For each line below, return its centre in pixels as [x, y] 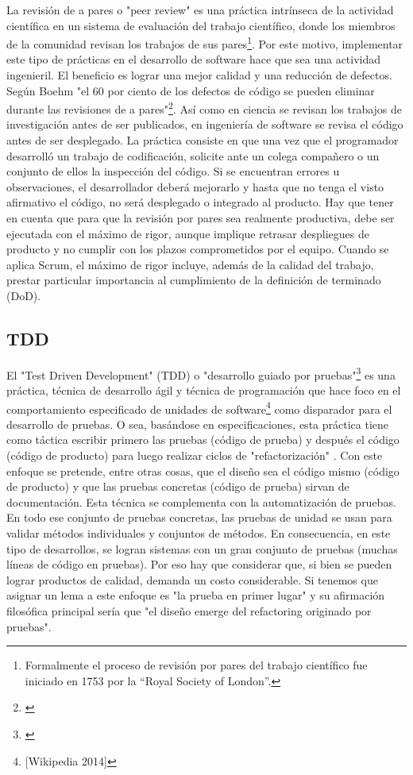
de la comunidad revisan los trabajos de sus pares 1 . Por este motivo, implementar [205, 42]
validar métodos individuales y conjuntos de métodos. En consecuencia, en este [199, 533]
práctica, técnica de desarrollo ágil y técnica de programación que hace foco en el [204, 390]
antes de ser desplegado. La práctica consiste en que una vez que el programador [203, 140]
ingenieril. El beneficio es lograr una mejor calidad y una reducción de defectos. [199, 75]
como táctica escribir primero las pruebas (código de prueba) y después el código [203, 440]
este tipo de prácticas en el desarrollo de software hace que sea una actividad [194, 59]
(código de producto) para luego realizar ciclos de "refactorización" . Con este [195, 455]
